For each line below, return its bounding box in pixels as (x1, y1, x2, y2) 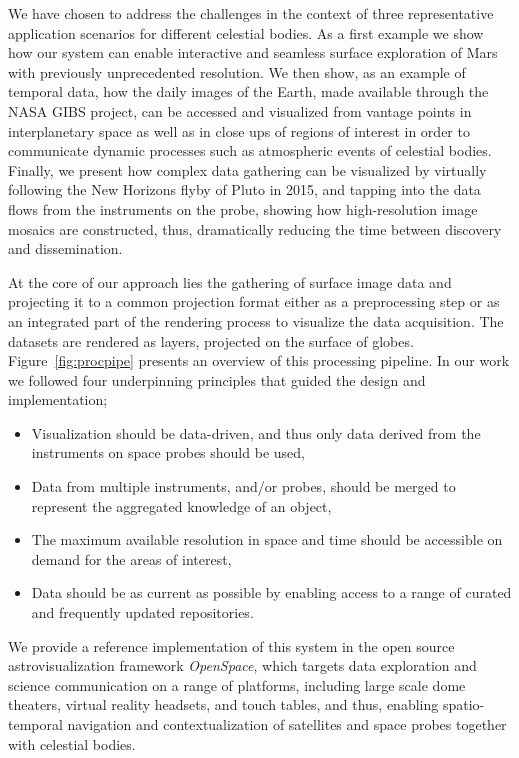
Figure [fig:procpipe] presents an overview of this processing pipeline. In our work (8, 350, 510, 371)
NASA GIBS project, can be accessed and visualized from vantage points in (8, 100, 472, 121)
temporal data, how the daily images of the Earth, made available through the (8, 81, 489, 102)
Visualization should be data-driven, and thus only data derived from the (31, 422, 481, 443)
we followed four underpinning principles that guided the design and (8, 369, 426, 390)
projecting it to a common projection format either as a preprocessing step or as (8, 291, 500, 312)
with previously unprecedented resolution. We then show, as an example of (8, 61, 466, 82)
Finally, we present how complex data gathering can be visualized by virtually (8, 159, 487, 180)
